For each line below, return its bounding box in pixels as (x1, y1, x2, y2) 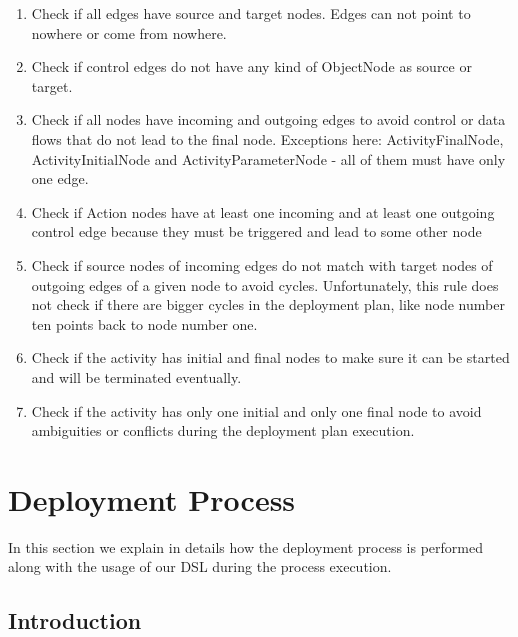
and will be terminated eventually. (31, 366, 242, 387)
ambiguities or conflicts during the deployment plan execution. (31, 420, 415, 441)
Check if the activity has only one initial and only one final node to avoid (31, 400, 482, 421)
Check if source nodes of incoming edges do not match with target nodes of (31, 254, 493, 275)
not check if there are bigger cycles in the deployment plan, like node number (31, 294, 505, 315)
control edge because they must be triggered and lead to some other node (31, 221, 482, 242)
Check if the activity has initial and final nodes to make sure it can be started (31, 347, 510, 368)
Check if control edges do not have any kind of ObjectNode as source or (31, 56, 472, 77)
